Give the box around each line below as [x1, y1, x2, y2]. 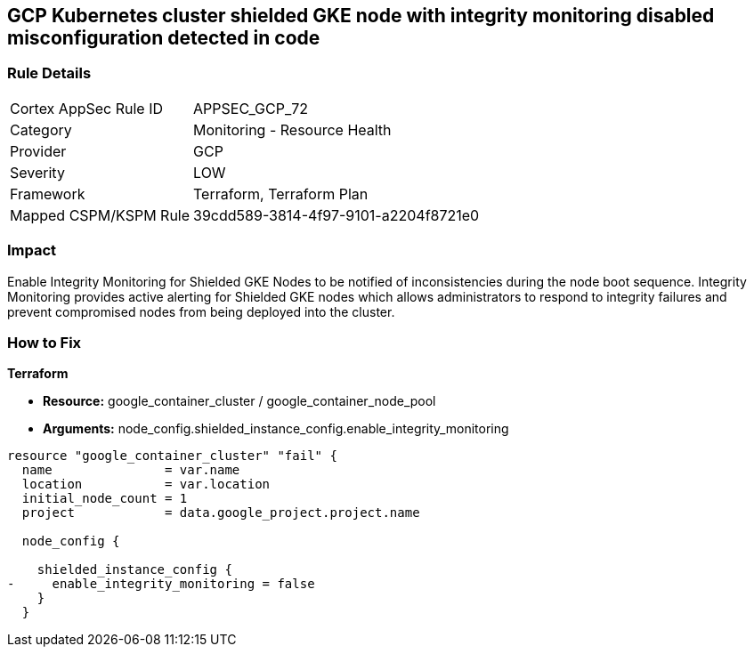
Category [10, 120, 72, 139]
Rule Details [7, 64, 92, 83]
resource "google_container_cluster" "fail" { [7, 448, 337, 464]
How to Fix [7, 333, 82, 351]
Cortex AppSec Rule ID [10, 99, 164, 117]
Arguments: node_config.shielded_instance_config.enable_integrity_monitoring [43, 421, 509, 437]
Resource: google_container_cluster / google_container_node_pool [43, 393, 436, 409]
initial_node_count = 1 [21, 491, 188, 506]
